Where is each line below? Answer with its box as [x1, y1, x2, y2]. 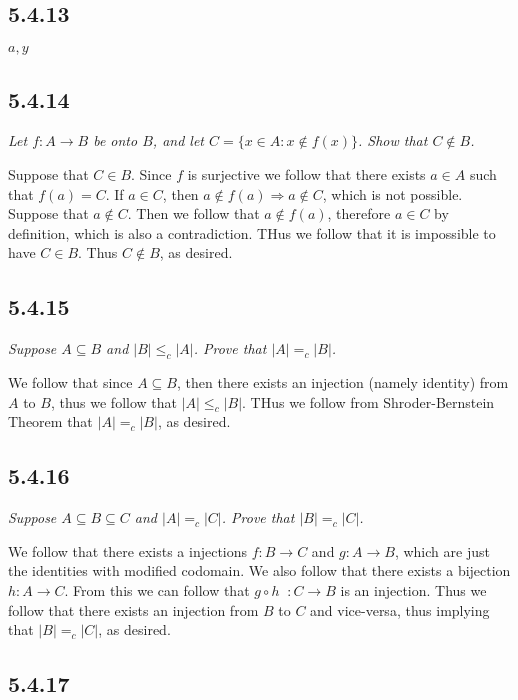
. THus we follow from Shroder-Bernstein [242, 391, 495, 412]
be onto [93, 130, 138, 151]
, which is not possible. [322, 183, 463, 204]
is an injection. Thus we [340, 579, 487, 600]
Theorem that [8, 411, 93, 432]
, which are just [394, 540, 490, 561]
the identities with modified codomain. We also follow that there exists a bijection [8, 560, 511, 581]
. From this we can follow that [64, 579, 250, 600]
